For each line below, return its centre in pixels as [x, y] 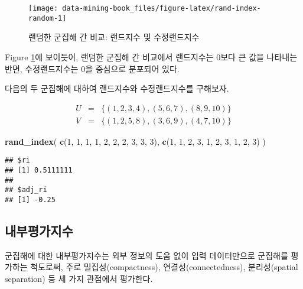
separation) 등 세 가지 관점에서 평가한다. [79, 279]
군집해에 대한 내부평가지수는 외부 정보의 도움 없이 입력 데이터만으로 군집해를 [146, 255]
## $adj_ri [26, 190]
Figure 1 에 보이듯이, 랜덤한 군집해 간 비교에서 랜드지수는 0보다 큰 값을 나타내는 [151, 56]
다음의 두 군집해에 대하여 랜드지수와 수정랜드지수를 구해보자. [117, 88]
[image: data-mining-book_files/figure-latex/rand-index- [145, 8]
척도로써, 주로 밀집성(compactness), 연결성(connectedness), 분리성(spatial [164, 267]
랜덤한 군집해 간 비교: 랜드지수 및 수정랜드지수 [114, 37]
